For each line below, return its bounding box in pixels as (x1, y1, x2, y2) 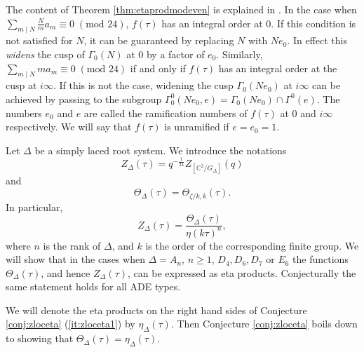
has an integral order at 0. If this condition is (161, 15, 356, 30)
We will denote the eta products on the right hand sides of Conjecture (6, 302, 307, 317)
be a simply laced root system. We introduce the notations (34, 142, 287, 157)
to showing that (6, 331, 74, 346)
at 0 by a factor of (126, 46, 205, 61)
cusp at (6, 78, 37, 93)
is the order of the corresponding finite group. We (145, 238, 359, 252)
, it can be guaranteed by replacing (83, 33, 234, 48)
